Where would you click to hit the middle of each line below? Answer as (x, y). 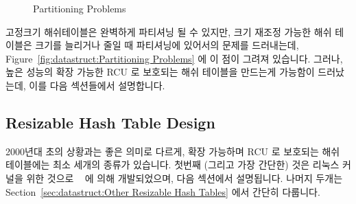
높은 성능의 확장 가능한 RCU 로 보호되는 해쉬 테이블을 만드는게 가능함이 (160, 72)
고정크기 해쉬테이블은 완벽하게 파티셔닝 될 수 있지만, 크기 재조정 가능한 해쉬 (169, 31)
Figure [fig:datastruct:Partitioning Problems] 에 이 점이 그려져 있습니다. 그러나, (174, 58)
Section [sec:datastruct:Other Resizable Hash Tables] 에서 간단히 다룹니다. (163, 191)
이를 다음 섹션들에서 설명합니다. (97, 85)
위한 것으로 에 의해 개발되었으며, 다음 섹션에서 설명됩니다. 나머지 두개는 (185, 178)
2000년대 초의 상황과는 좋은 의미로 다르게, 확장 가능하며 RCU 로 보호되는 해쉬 (173, 151)
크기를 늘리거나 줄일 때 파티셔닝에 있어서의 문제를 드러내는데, (167, 45)
